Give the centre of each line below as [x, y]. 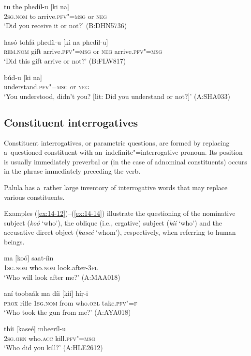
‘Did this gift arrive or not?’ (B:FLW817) [65, 60]
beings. [14, 241]
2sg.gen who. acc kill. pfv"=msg [50, 338]
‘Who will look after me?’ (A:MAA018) [62, 277]
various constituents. [34, 197]
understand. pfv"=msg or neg [47, 87]
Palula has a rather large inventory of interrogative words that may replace [116, 187]
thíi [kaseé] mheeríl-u [35, 329]
